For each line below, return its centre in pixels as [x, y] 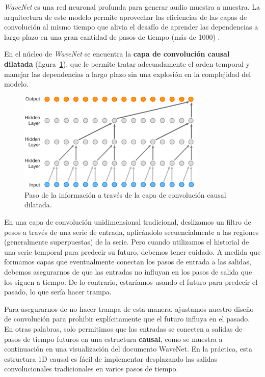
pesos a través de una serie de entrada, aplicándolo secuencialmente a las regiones [131, 232]
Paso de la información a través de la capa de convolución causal [125, 194]
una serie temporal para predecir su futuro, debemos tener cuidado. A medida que [132, 251]
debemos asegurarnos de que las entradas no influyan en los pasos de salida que [128, 272]
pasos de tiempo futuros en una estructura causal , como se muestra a [113, 339]
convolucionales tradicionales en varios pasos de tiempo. [91, 369]
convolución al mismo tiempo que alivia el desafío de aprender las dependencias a [131, 27]
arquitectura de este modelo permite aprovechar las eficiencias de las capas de [126, 17]
